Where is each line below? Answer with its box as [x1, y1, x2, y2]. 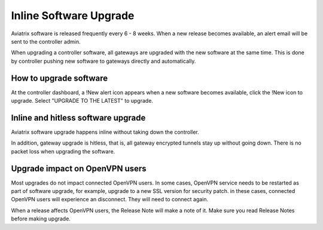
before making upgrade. [11, 215, 71, 222]
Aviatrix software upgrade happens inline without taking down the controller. [11, 128, 200, 136]
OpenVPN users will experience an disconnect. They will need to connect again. [11, 196, 209, 203]
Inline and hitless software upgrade [11, 112, 146, 122]
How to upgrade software [11, 73, 108, 83]
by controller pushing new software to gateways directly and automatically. [11, 57, 196, 65]
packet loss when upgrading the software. [11, 148, 115, 155]
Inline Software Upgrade [11, 9, 135, 22]
